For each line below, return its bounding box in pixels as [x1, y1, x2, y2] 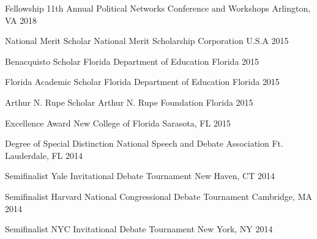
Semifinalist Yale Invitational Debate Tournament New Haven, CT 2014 [5, 169, 275, 182]
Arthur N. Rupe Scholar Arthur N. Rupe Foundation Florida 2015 [5, 95, 253, 108]
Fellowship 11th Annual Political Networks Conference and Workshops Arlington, [5, 2, 311, 14]
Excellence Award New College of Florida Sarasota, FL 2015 [5, 116, 231, 129]
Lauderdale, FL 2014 [5, 149, 83, 161]
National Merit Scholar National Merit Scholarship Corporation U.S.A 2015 [5, 34, 289, 47]
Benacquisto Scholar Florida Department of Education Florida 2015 [5, 54, 259, 67]
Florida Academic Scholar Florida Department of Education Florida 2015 [5, 75, 280, 88]
